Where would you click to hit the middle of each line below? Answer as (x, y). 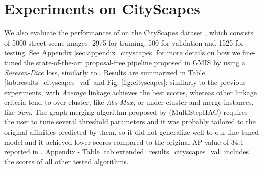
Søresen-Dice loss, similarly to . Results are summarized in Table (105, 72)
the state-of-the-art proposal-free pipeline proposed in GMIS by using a (135, 62)
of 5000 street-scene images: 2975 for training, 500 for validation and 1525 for (124, 42)
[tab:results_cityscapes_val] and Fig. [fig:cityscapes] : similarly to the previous (125, 82)
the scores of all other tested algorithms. (67, 161)
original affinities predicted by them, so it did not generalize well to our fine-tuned (131, 132)
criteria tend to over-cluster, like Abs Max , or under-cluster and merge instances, (129, 102)
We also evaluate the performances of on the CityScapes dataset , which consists (129, 33)
